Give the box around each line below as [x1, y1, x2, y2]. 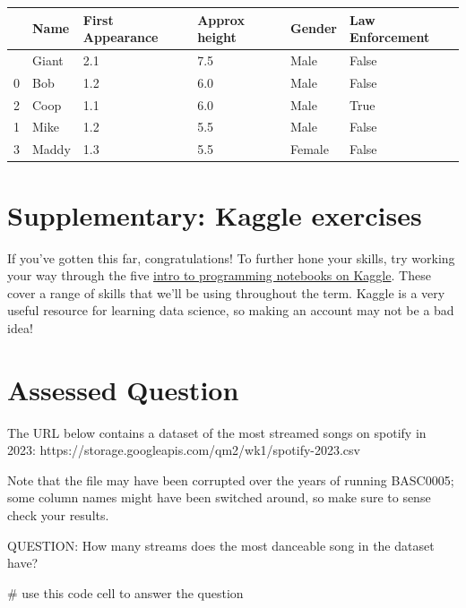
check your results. [7, 506, 109, 524]
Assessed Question [7, 371, 239, 407]
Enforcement [349, 28, 430, 47]
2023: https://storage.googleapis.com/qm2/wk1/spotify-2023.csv [7, 441, 360, 459]
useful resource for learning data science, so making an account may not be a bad [7, 301, 454, 320]
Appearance [82, 28, 159, 47]
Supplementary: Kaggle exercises [7, 196, 422, 233]
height [197, 28, 237, 47]
